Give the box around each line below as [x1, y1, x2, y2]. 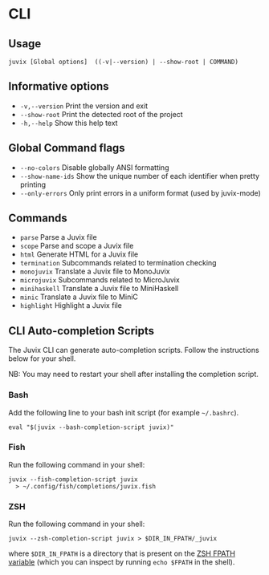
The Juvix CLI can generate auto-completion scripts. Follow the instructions [8, 346, 259, 355]
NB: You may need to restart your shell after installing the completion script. [8, 370, 259, 379]
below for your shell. [8, 354, 76, 363]
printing [19, 180, 47, 189]
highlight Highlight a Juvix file [19, 301, 123, 310]
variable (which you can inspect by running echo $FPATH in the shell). [8, 557, 235, 567]
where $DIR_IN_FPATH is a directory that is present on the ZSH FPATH [8, 549, 235, 558]
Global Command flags [8, 141, 126, 155]
